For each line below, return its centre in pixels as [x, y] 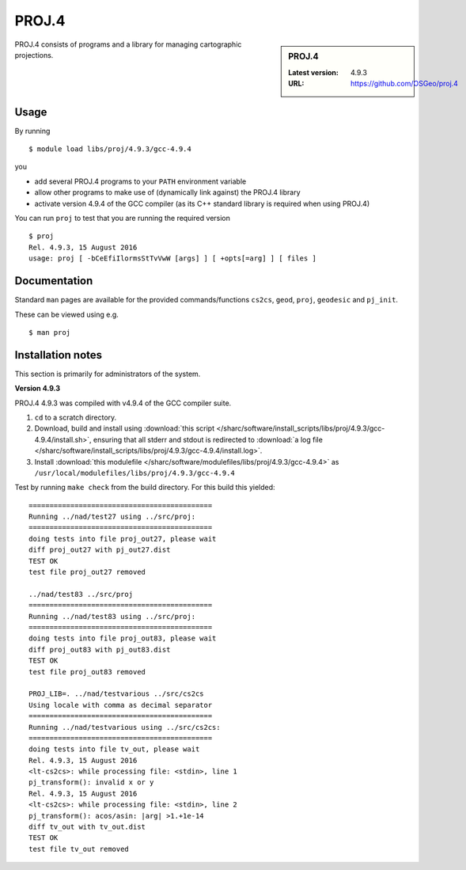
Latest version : [314, 72]
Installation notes [59, 355]
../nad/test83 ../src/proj [81, 594]
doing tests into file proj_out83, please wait [123, 638]
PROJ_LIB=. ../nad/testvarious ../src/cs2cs [117, 694]
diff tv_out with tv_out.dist [87, 827]
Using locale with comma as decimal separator [121, 705]
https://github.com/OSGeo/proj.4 [405, 84]
